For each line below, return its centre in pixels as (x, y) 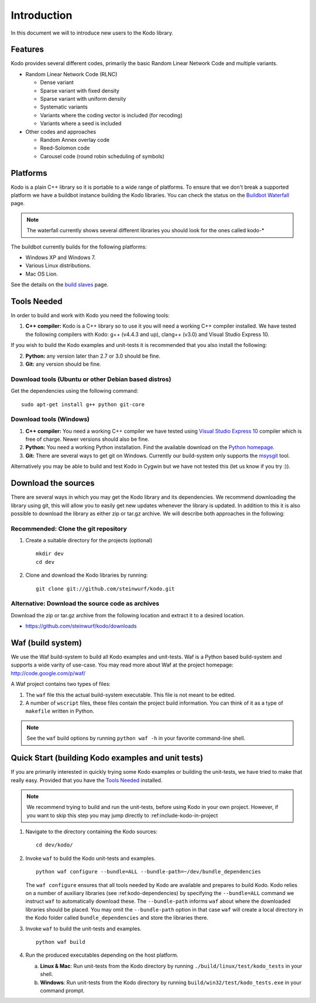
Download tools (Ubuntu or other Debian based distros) (91, 379)
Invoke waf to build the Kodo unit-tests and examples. (90, 858)
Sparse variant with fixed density (80, 90)
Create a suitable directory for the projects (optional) (89, 540)
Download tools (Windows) (50, 419)
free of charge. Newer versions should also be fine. (87, 439)
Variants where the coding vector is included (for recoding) (111, 115)
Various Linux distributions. (58, 266)
